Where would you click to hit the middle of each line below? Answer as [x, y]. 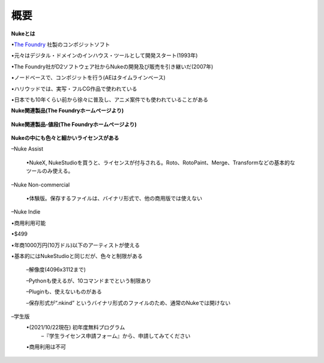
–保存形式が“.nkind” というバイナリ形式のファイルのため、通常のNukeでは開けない [128, 302]
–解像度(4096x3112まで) [56, 269]
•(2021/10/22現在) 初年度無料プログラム [76, 328]
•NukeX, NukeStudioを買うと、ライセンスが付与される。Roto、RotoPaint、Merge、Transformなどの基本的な [160, 163]
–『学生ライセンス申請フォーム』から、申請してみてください [116, 335]
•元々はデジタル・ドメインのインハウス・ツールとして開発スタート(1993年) [104, 55]
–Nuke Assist [27, 149]
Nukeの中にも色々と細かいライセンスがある [65, 138]
